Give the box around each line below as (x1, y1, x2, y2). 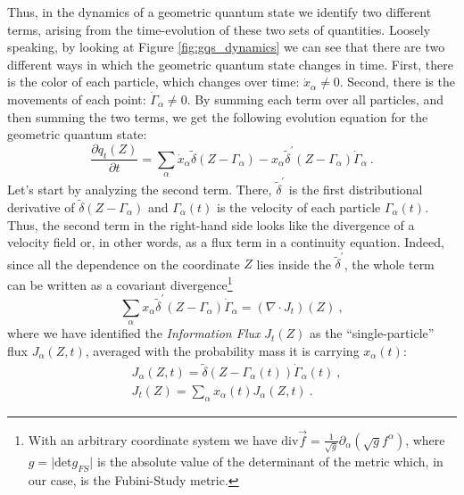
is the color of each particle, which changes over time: (7, 72, 300, 91)
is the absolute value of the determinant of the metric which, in (96, 451, 443, 470)
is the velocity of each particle (217, 197, 381, 216)
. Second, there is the (339, 72, 455, 91)
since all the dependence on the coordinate (7, 254, 240, 273)
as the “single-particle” (309, 324, 435, 342)
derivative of (7, 197, 75, 216)
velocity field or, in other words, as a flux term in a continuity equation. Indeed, (7, 233, 444, 252)
